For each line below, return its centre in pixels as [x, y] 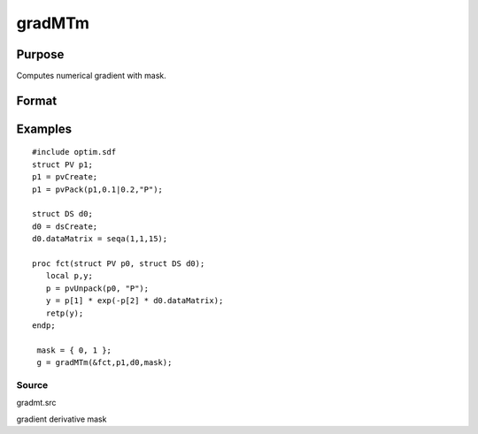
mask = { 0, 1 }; [74, 350]
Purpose [40, 54]
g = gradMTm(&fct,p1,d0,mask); [104, 363]
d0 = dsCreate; [65, 226]
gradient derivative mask [62, 419]
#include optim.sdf [74, 152]
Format [37, 100]
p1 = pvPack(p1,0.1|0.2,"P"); [98, 189]
